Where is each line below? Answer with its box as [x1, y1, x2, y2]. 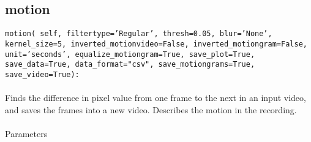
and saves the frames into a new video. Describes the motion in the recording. [5, 103, 297, 116]
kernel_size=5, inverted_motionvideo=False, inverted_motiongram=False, [5, 39, 307, 48]
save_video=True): [5, 70, 80, 79]
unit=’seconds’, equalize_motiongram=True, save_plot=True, [5, 50, 255, 59]
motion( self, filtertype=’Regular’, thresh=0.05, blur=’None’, [5, 29, 272, 39]
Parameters [5, 127, 48, 140]
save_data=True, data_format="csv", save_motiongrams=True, [5, 60, 255, 69]
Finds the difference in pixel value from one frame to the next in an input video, [5, 91, 306, 104]
